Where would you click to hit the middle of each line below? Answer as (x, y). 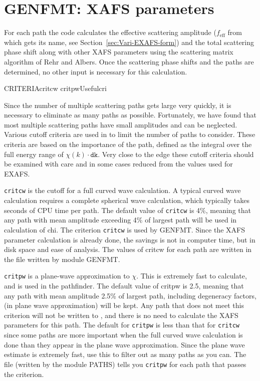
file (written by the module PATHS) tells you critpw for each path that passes (125, 364)
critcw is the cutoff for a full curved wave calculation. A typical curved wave (122, 190)
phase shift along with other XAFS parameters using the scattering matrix (119, 52)
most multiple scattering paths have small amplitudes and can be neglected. (121, 124)
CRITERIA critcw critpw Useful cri (55, 88)
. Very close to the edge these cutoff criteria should (176, 154)
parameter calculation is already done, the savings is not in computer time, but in (130, 239)
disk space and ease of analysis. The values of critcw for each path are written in (128, 249)
